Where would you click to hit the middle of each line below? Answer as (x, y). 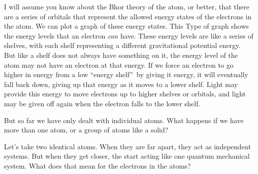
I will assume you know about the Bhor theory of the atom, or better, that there (127, 6)
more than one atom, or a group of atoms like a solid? (86, 130)
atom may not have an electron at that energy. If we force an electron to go (119, 65)
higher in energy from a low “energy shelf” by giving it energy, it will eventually (126, 74)
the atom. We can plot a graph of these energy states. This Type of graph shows (127, 26)
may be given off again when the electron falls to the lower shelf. (102, 103)
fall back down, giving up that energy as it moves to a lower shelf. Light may (121, 84)
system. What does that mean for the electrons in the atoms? (97, 165)
